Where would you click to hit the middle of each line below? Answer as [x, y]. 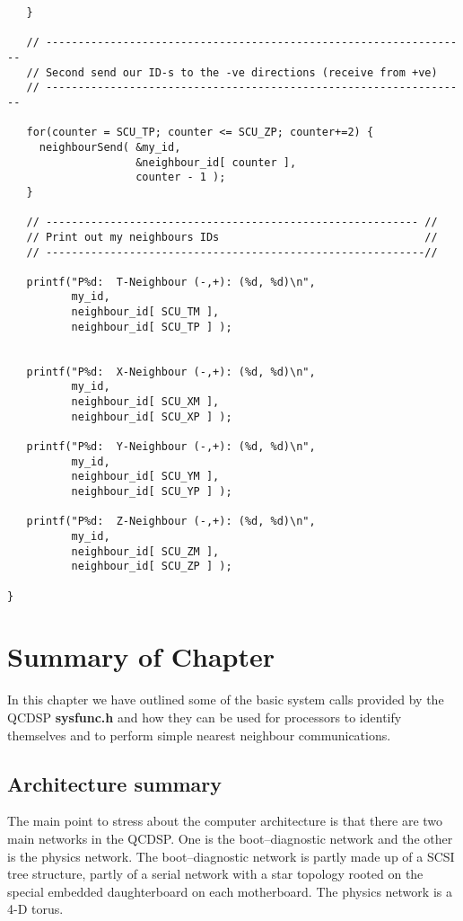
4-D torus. [35, 909]
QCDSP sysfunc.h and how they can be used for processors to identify [205, 717]
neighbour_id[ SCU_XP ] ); [152, 416]
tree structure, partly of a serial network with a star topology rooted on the [215, 874]
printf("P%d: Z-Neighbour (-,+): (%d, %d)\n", [171, 522]
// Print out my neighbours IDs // [232, 237]
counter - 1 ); [181, 177]
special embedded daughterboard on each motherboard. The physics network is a [230, 891]
